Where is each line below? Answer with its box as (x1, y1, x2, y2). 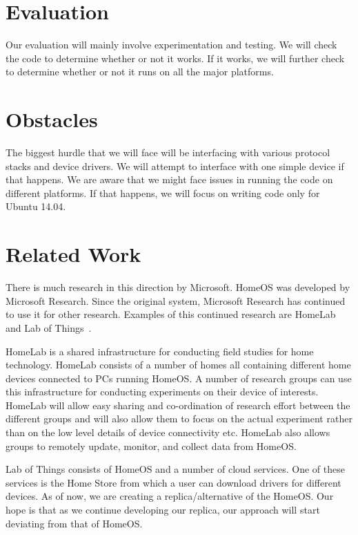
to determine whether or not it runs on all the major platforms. (6, 64, 274, 79)
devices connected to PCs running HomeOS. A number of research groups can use (6, 370, 352, 385)
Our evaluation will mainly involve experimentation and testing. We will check (6, 37, 337, 52)
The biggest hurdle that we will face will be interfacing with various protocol (6, 145, 330, 160)
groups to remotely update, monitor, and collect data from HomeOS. (6, 438, 297, 453)
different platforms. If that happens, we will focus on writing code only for (6, 185, 320, 200)
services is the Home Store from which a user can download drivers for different (6, 475, 341, 489)
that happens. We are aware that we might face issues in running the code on (6, 172, 333, 187)
